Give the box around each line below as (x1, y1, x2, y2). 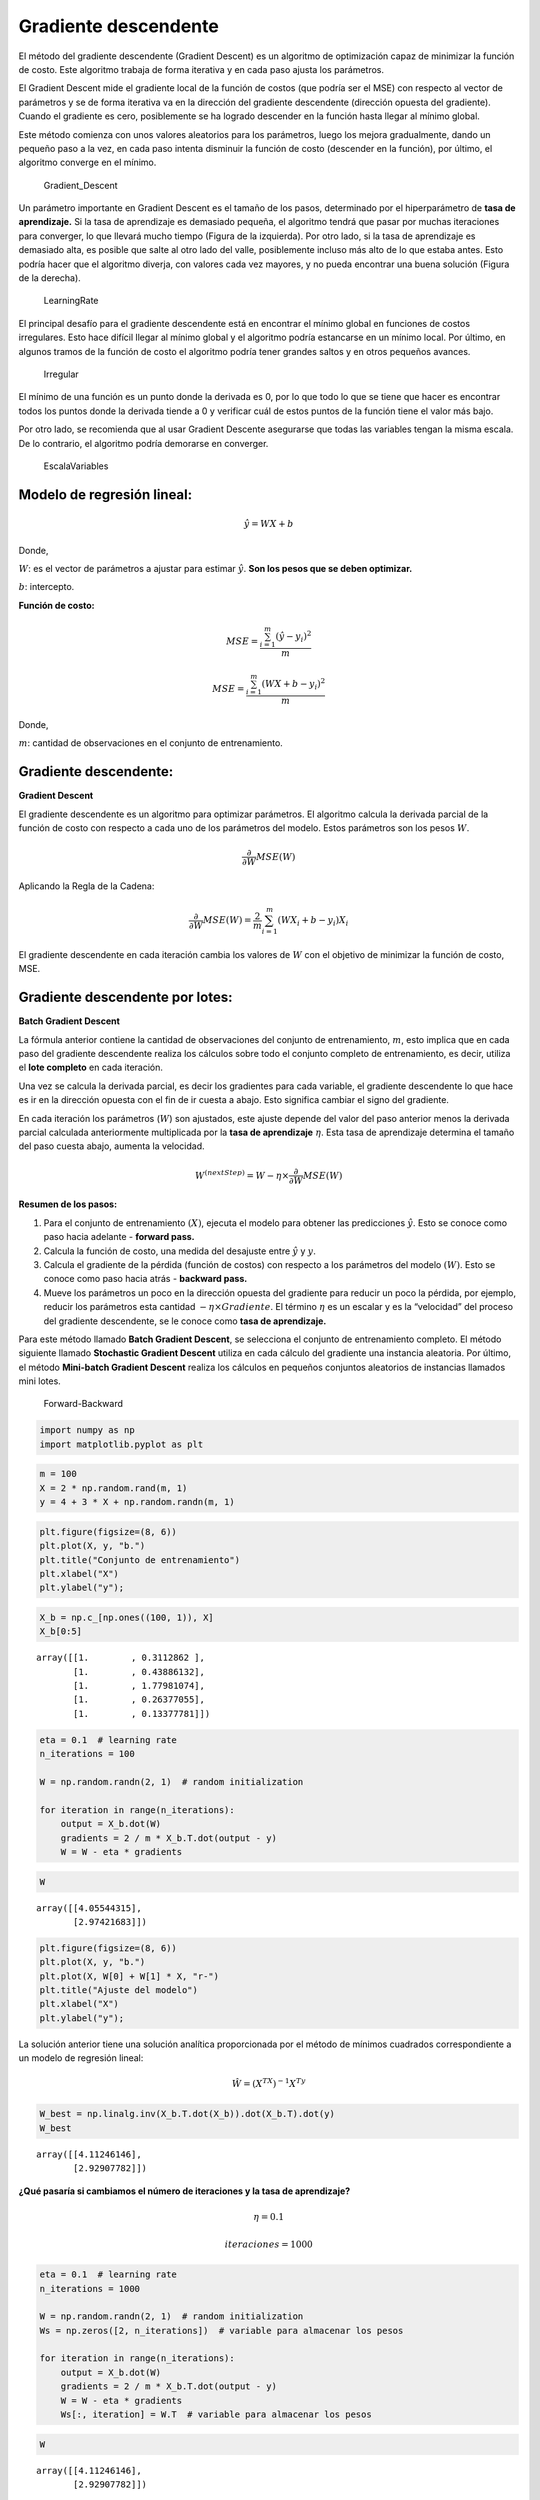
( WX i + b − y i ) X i (277, 915, 349, 928)
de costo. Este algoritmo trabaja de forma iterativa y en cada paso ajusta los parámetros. (18, 63, 385, 75)
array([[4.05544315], (36, 1902, 142, 1914)
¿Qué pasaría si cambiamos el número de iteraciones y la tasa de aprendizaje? (18, 2185, 351, 2197)
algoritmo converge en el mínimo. (18, 156, 157, 169)
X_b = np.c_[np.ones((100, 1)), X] (39, 1611, 214, 1623)
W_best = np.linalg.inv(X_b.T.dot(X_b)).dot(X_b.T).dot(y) (39, 2108, 335, 2120)
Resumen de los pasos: (18, 1198, 118, 1210)
